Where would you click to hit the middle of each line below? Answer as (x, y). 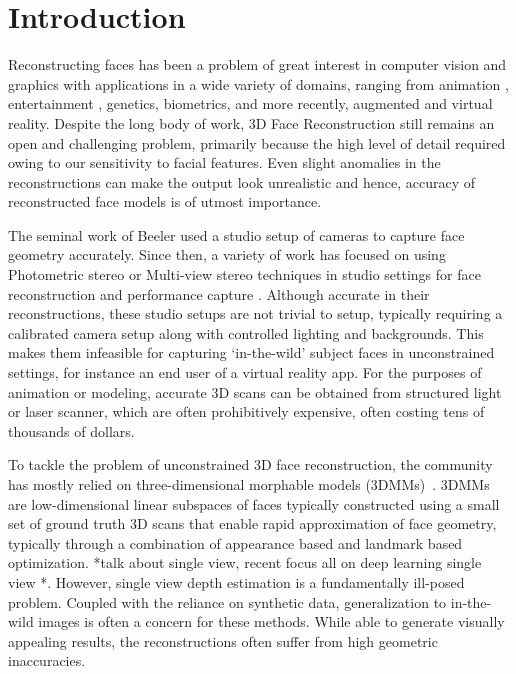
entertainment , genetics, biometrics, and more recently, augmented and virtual (250, 103)
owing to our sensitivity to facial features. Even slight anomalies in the (224, 162)
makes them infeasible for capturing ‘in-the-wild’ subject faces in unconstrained (251, 352)
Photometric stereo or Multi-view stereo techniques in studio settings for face (244, 274)
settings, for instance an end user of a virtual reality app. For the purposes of (245, 372)
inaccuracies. (47, 660)
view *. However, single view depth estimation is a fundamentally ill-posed (236, 581)
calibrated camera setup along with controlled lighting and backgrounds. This (246, 332)
